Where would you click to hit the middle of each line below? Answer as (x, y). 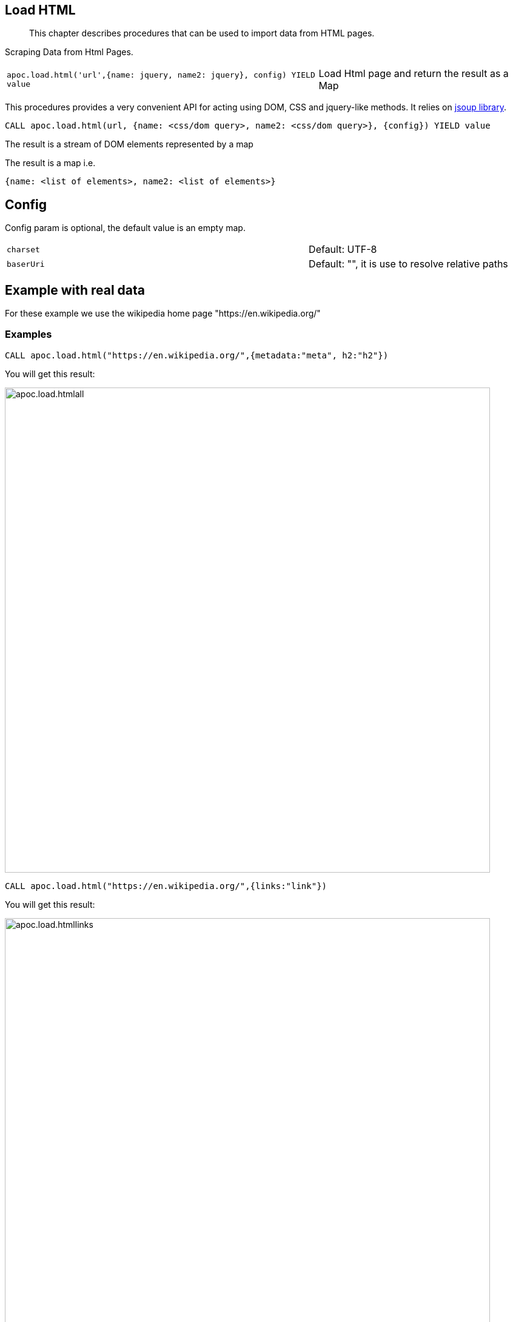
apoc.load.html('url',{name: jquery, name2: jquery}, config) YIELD (161, 75)
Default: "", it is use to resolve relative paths (408, 264)
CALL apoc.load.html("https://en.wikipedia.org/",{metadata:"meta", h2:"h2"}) (197, 355)
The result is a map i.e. (50, 163)
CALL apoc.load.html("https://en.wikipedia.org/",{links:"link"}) (166, 886)
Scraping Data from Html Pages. (69, 52)
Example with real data (75, 290)
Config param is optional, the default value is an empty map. (125, 228)
